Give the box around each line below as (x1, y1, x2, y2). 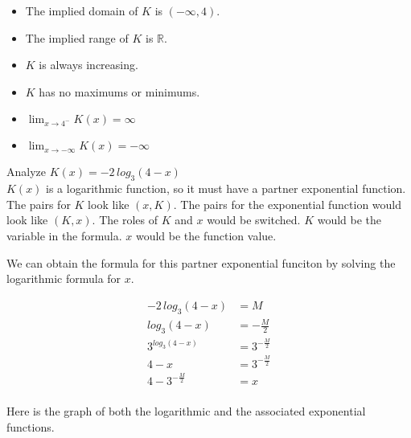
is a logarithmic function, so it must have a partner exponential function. (46, 180, 406, 197)
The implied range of (25, 29, 129, 46)
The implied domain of (25, 2, 138, 18)
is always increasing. (39, 56, 138, 73)
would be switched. (207, 211, 301, 228)
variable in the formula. (6, 227, 122, 244)
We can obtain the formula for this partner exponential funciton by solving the (6, 254, 396, 271)
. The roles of (92, 211, 158, 228)
